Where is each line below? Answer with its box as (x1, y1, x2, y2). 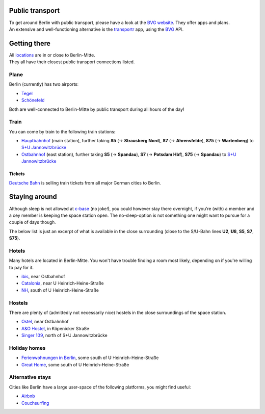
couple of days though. (9, 219, 56, 225)
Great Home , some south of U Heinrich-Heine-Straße (21, 362, 130, 367)
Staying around (9, 193, 57, 201)
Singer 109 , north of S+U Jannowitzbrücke (21, 333, 107, 338)
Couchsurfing (21, 400, 49, 406)
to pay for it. (9, 264, 34, 270)
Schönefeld (21, 97, 45, 103)
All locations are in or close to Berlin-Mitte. (9, 52, 95, 58)
